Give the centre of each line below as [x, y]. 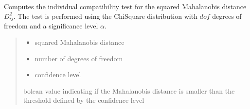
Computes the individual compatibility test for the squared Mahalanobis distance [125, 6]
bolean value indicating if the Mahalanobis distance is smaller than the [129, 90]
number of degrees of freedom [79, 58]
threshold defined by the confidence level [84, 100]
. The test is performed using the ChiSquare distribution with [105, 16]
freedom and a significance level [51, 26]
